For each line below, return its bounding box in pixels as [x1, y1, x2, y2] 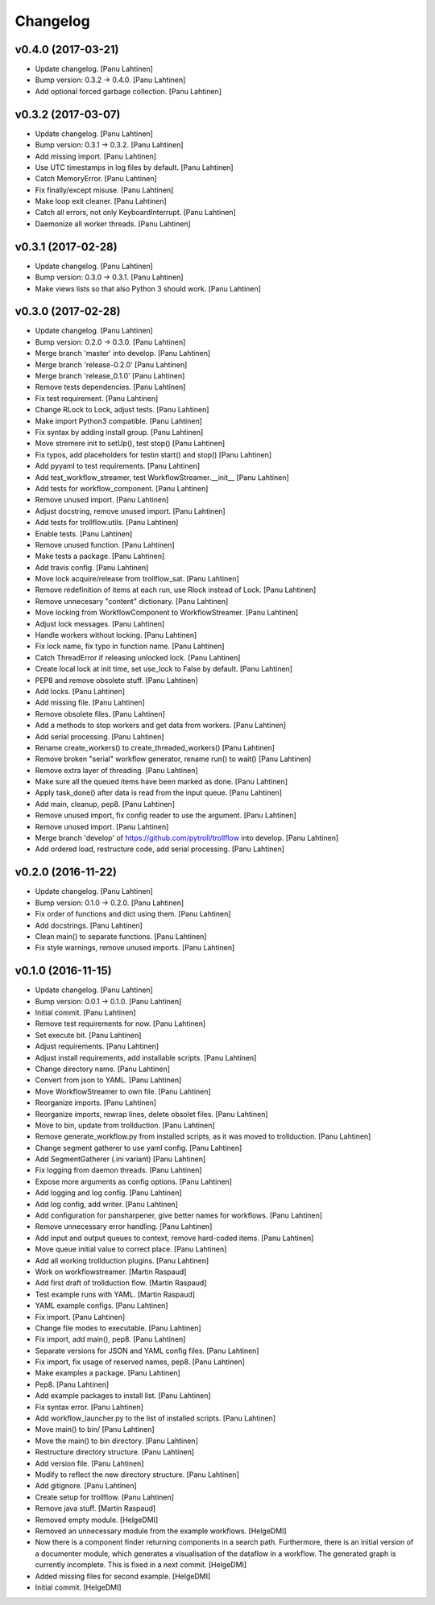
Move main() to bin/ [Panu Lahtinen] [35, 1425, 155, 1434]
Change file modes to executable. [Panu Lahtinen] [35, 1323, 201, 1333]
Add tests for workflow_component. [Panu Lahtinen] [35, 483, 209, 493]
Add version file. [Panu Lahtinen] [35, 1458, 144, 1468]
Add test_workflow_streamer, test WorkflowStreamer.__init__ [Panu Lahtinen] [35, 472, 289, 482]
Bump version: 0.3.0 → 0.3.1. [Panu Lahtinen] [35, 272, 184, 282]
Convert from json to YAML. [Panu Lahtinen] [35, 1075, 182, 1085]
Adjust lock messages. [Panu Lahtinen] [35, 618, 165, 628]
